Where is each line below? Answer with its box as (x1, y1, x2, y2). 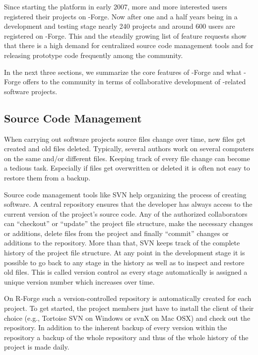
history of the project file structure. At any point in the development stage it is (4, 247, 245, 258)
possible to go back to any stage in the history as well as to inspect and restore (4, 257, 245, 267)
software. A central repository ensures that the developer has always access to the (4, 199, 253, 209)
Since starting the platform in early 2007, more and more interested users (4, 1, 227, 11)
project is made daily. (4, 342, 69, 352)
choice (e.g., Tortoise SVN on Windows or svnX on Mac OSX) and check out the (4, 312, 251, 323)
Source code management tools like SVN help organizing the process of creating (4, 189, 247, 199)
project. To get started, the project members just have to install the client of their (4, 303, 254, 313)
